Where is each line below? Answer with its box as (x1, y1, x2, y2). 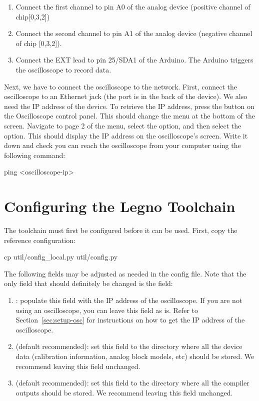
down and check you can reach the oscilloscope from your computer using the (4, 140, 241, 150)
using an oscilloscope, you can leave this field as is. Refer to (15, 304, 198, 315)
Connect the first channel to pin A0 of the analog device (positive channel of (15, 1, 250, 11)
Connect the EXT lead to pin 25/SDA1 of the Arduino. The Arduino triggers (15, 54, 253, 65)
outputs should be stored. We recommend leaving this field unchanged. (15, 387, 233, 397)
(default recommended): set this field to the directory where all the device (15, 341, 242, 351)
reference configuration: (4, 234, 75, 245)
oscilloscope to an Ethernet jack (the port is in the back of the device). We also (4, 91, 247, 101)
